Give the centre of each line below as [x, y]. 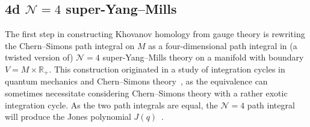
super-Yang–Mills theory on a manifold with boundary [203, 57]
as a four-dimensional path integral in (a [223, 45]
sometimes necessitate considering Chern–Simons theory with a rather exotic [146, 93]
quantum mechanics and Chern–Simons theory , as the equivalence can [136, 81]
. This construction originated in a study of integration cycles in [167, 69]
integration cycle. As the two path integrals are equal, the [111, 105]
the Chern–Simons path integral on [70, 45]
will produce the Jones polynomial [68, 117]
